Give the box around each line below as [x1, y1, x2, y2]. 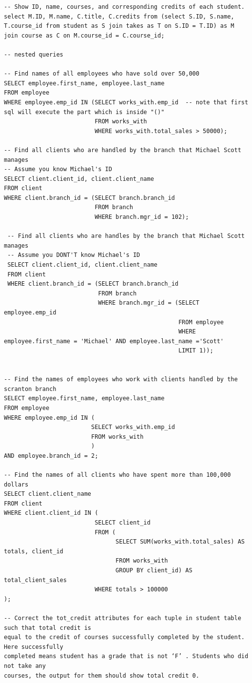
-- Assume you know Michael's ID [4, 166, 112, 173]
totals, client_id [4, 547, 63, 555]
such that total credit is [4, 624, 91, 631]
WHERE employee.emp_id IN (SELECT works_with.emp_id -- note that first [4, 98, 249, 106]
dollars [4, 481, 29, 488]
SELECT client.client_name [4, 490, 91, 498]
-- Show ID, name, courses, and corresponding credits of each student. [4, 3, 245, 10]
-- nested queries [4, 51, 63, 58]
